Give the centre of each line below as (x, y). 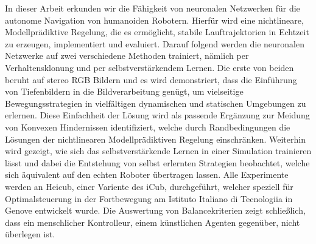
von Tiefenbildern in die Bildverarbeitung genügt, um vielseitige (124, 91)
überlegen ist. (30, 234)
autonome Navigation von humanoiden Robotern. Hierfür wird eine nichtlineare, (154, 20)
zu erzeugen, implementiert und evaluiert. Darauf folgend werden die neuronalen (155, 43)
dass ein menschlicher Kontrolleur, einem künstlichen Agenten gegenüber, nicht (153, 222)
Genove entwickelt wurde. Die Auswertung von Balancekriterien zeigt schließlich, (155, 210)
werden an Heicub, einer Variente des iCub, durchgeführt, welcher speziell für (149, 186)
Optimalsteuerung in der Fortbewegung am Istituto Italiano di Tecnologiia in (149, 198)
